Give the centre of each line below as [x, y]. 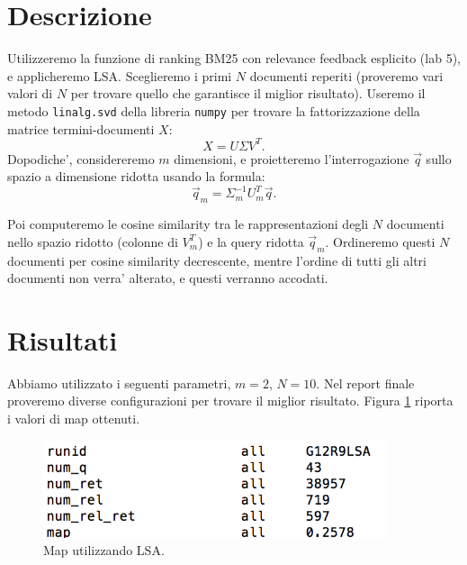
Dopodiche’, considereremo [81, 158]
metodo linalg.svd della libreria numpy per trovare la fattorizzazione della [214, 110]
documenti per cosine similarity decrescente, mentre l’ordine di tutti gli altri [217, 260]
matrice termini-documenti [81, 128]
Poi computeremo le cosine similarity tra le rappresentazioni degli [188, 224]
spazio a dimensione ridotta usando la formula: [136, 176]
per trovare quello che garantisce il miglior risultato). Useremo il [248, 93]
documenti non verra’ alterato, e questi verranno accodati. [168, 278]
